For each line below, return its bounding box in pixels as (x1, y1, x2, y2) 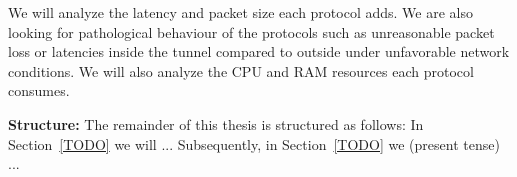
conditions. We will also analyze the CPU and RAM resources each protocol (8, 60, 474, 81)
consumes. (8, 80, 70, 101)
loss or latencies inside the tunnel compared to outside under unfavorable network (8, 41, 510, 62)
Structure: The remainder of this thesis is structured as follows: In (8, 113, 424, 134)
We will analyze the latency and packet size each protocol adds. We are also (8, 2, 473, 22)
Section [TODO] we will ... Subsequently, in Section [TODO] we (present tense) (8, 133, 500, 154)
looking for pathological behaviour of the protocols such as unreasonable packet (8, 21, 495, 42)
